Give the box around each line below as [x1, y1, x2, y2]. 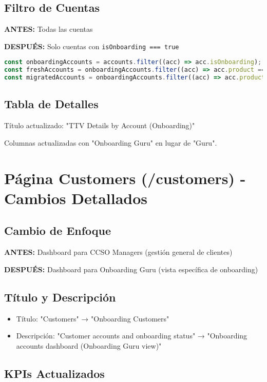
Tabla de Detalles [4, 96, 99, 112]
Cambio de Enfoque [4, 223, 111, 238]
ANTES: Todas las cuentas [4, 24, 93, 34]
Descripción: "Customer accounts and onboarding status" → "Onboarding [16, 330, 247, 341]
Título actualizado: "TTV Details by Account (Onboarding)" [4, 120, 195, 131]
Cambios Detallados [4, 187, 148, 208]
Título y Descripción [4, 289, 116, 305]
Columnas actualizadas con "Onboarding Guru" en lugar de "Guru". [4, 137, 217, 148]
